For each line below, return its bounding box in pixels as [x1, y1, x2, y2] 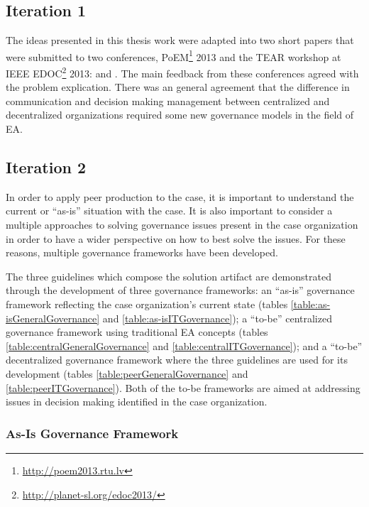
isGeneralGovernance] [6, 310, 100, 325]
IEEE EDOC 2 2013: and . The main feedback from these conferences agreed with [6, 64, 359, 80]
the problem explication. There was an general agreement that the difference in [6, 80, 350, 94]
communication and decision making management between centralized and [6, 93, 330, 108]
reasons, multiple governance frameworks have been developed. [6, 245, 278, 260]
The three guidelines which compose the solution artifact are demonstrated [6, 268, 331, 283]
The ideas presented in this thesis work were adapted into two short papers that [6, 33, 354, 48]
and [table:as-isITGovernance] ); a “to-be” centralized [102, 310, 332, 325]
